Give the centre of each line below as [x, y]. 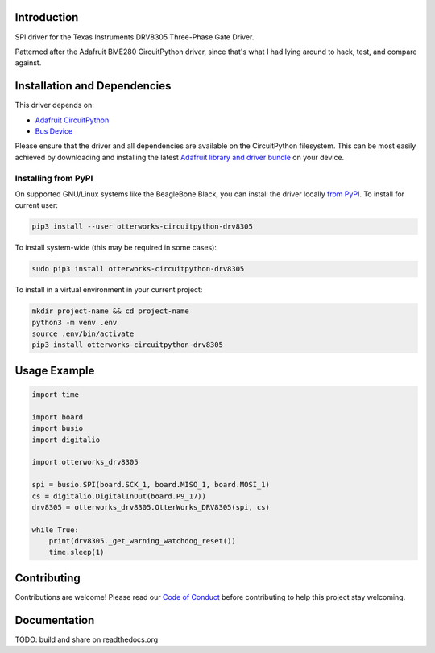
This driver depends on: [54, 105]
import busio [58, 428]
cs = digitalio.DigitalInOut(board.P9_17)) [119, 496]
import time [56, 394]
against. [28, 63]
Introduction [47, 17]
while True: [56, 530]
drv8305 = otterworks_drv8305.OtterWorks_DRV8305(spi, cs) [151, 507]
